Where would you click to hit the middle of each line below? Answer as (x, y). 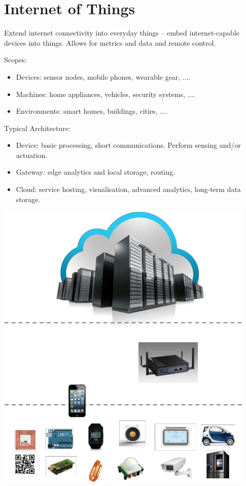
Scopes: (15, 60)
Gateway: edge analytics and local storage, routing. (96, 172)
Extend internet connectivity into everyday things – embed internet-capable (122, 33)
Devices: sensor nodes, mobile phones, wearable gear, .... (103, 76)
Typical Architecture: (37, 128)
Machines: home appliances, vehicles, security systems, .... (106, 94)
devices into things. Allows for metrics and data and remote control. (110, 42)
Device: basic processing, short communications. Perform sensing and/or (128, 145)
